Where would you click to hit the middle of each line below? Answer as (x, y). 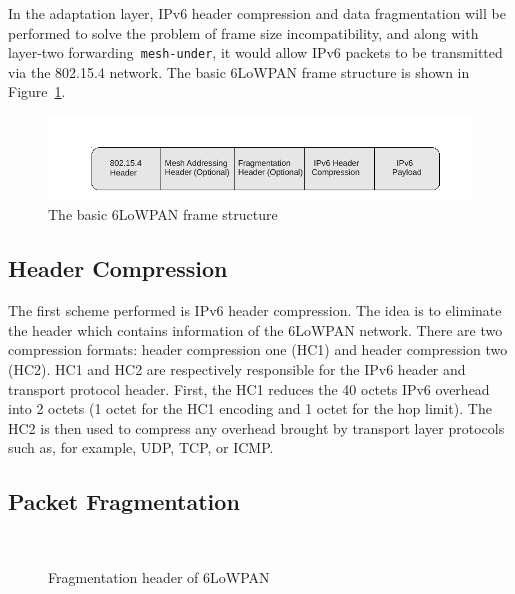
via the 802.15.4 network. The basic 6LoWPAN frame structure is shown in (239, 71)
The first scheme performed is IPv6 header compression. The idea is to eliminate (255, 310)
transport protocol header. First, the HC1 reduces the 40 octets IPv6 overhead (249, 388)
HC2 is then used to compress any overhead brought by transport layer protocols (256, 427)
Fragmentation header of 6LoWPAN (159, 576)
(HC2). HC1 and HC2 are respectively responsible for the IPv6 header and (237, 369)
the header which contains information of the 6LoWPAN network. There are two (255, 329)
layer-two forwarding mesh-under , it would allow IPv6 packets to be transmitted (255, 52)
